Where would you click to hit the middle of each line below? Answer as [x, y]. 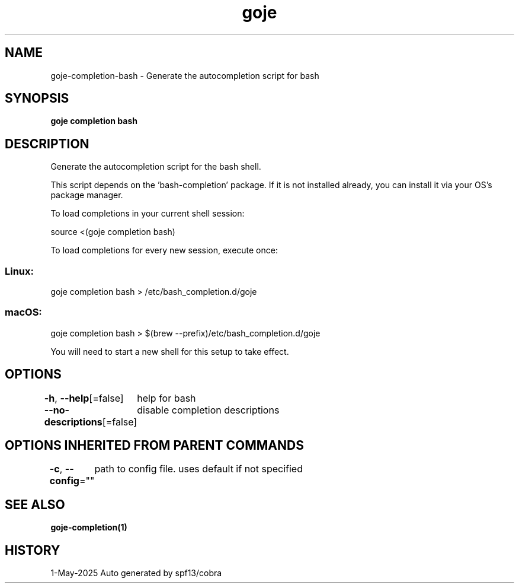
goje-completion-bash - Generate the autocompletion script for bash [185, 75]
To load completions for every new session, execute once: [164, 250]
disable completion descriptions [208, 410]
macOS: [23, 312]
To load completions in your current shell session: [148, 214]
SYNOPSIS [37, 98]
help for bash [166, 398]
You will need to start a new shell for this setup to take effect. [170, 351]
